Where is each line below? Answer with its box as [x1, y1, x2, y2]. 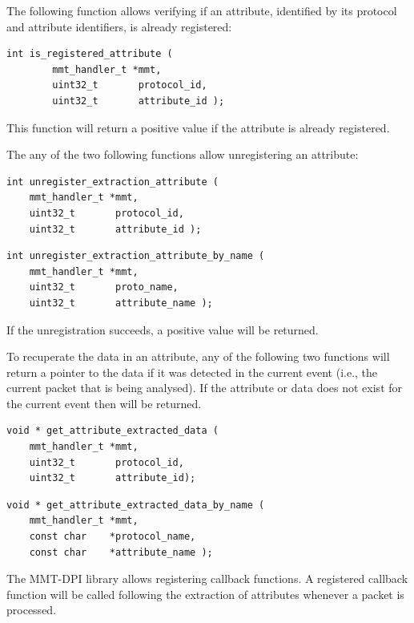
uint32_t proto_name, [29, 281, 179, 293]
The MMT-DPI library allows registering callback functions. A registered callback [6, 570, 408, 587]
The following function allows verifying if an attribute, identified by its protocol [6, 2, 397, 18]
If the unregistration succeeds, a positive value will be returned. [6, 321, 319, 338]
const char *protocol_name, [29, 531, 196, 543]
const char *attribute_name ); [29, 546, 213, 558]
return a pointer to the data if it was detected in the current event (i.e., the [6, 363, 378, 380]
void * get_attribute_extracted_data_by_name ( [6, 499, 265, 511]
